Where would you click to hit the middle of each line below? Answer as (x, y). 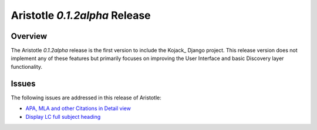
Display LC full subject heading (63, 116)
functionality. (27, 66)
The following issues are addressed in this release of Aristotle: (86, 98)
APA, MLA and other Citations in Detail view (78, 108)
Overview (29, 36)
